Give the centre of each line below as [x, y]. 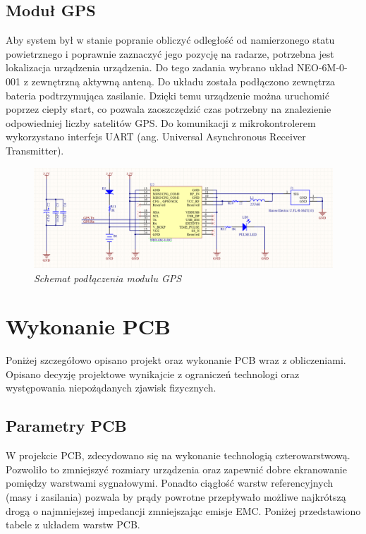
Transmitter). [35, 150]
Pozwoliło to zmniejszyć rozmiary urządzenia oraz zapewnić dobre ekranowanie [176, 469]
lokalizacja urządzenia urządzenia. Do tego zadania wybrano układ [150, 67]
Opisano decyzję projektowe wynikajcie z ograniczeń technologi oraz [153, 374]
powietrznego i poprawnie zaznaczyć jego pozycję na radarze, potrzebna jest [170, 53]
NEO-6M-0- [322, 67]
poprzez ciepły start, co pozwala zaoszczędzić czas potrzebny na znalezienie [169, 109]
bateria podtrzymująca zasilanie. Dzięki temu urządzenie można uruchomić [167, 95]
